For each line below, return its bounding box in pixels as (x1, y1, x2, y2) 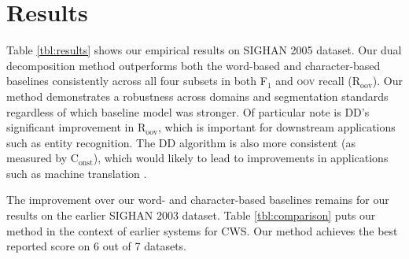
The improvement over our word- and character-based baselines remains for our (6, 191, 389, 208)
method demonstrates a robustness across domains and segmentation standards (6, 87, 389, 104)
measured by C (6, 150, 79, 166)
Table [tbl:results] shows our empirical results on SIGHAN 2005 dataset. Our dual (6, 42, 402, 58)
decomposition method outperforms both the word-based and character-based (6, 57, 381, 73)
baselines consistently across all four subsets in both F (6, 72, 267, 89)
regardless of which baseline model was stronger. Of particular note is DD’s (6, 103, 370, 120)
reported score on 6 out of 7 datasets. (6, 238, 186, 254)
